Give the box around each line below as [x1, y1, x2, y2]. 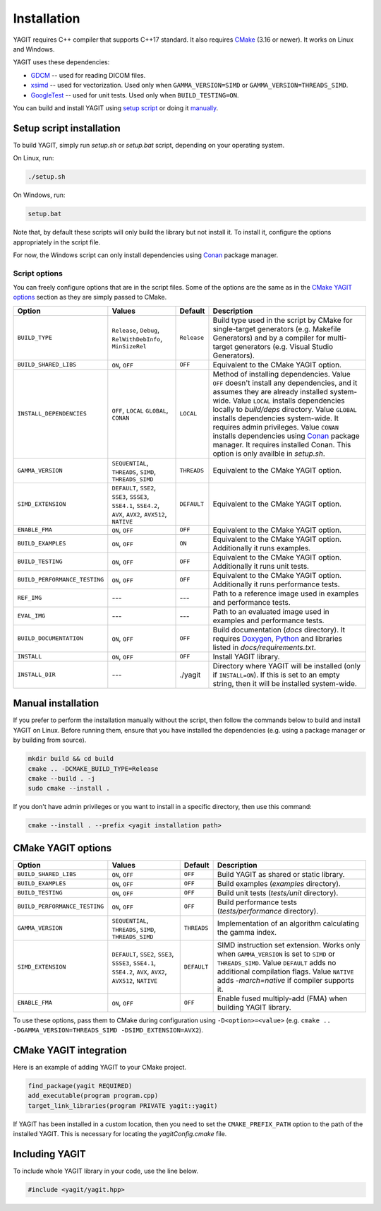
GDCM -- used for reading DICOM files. [30, 71, 146, 79]
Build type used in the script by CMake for [212, 315, 353, 325]
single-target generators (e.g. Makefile [212, 324, 341, 333]
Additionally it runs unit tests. [212, 561, 310, 571]
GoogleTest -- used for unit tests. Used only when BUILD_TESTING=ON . [30, 90, 239, 99]
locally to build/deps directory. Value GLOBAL [212, 404, 357, 414]
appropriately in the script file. [13, 237, 101, 247]
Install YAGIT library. [212, 651, 280, 661]
